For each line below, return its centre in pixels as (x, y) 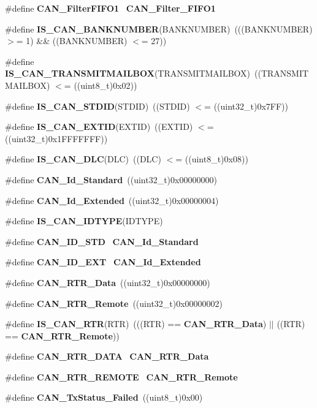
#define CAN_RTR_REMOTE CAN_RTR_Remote (121, 376)
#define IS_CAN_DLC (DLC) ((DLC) (83, 159)
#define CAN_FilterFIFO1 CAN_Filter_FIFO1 (110, 8)
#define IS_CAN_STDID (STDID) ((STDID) (97, 106)
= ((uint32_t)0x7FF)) (246, 106)
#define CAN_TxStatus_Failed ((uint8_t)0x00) (104, 397)
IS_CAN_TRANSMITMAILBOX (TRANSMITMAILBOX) (128, 73)
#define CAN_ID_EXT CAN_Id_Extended (103, 262)
